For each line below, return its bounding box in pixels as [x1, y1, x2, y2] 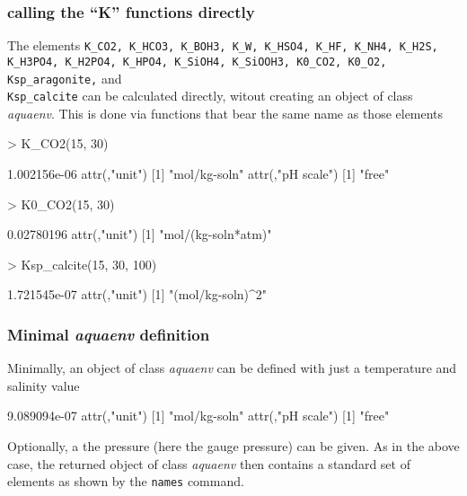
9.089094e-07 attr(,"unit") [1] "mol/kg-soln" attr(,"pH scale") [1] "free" [7, 406, 390, 425]
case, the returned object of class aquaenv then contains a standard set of [7, 454, 410, 473]
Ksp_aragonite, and [7, 68, 122, 87]
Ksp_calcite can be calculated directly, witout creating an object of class [7, 86, 413, 105]
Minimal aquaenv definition [7, 323, 210, 345]
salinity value [7, 376, 80, 394]
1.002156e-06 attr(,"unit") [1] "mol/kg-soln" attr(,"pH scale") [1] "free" [7, 164, 390, 183]
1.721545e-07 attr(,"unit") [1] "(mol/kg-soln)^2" [7, 285, 268, 304]
